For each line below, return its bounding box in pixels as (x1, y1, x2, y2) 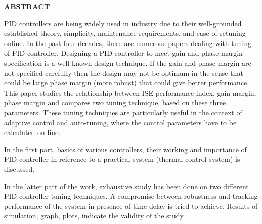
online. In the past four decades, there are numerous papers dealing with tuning (4, 37, 251, 48)
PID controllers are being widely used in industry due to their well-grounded (4, 18, 242, 28)
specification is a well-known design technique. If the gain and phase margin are (4, 57, 251, 68)
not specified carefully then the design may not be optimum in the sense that (4, 67, 243, 78)
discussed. (4, 163, 35, 174)
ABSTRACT (4, 1, 50, 11)
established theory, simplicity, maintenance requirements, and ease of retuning (4, 28, 246, 38)
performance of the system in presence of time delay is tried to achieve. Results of (4, 200, 258, 211)
